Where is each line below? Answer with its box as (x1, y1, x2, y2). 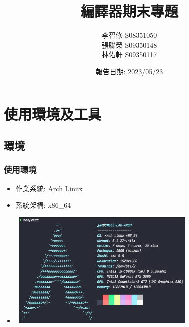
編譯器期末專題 (80, 1, 178, 21)
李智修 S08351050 (101, 30, 157, 40)
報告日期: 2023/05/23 (95, 66, 163, 76)
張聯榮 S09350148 (101, 39, 157, 50)
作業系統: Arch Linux (15, 183, 83, 193)
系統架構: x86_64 (15, 200, 71, 210)
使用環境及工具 (4, 103, 102, 124)
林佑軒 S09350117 (101, 49, 157, 60)
